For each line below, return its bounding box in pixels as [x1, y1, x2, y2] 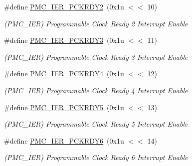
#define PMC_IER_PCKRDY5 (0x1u [4, 102, 124, 112]
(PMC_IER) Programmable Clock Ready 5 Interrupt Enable [4, 119, 188, 129]
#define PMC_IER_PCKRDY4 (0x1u [4, 68, 124, 79]
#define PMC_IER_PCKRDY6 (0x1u [4, 135, 124, 146]
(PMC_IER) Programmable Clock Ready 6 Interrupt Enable [4, 152, 188, 163]
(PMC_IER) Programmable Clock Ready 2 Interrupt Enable [4, 18, 188, 28]
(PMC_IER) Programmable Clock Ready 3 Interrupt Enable [4, 51, 188, 62]
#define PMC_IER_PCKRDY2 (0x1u [4, 1, 124, 11]
